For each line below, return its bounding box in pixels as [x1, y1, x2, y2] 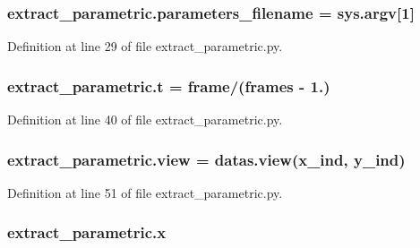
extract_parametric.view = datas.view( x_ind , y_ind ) [7, 148, 406, 170]
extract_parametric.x [7, 221, 167, 244]
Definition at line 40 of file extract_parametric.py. [7, 110, 283, 129]
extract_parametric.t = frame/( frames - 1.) [7, 74, 330, 97]
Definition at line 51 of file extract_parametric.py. [7, 183, 283, 201]
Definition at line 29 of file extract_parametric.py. [7, 37, 283, 56]
